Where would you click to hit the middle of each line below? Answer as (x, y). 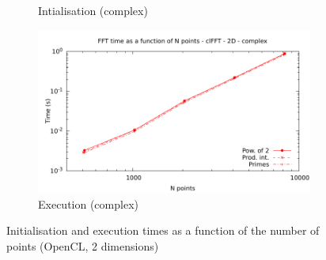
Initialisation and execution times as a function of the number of (163, 230)
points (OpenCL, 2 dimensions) (83, 245)
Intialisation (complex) (93, 10)
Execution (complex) (88, 203)
